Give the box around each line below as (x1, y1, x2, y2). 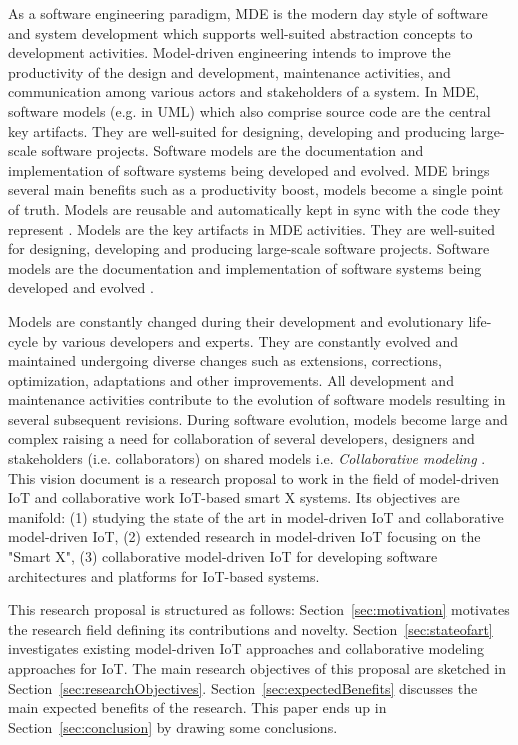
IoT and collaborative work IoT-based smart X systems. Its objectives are (8, 487, 460, 508)
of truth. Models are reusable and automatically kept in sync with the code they (8, 198, 501, 219)
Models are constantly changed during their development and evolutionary (8, 310, 464, 331)
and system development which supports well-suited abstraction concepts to (8, 22, 473, 43)
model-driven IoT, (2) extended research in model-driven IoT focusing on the (8, 526, 481, 547)
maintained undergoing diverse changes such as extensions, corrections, (8, 350, 442, 371)
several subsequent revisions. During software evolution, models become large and (8, 408, 508, 429)
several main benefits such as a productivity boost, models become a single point (8, 179, 504, 200)
